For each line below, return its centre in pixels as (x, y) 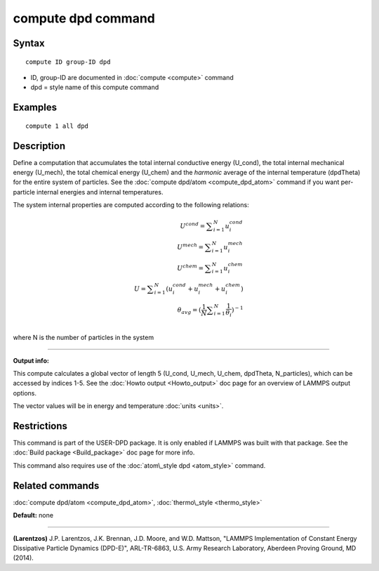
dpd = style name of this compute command (95, 87)
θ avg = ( (189, 310)
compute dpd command (84, 18)
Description (39, 146)
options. (25, 393)
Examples (35, 108)
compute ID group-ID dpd (68, 62)
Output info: (31, 360)
